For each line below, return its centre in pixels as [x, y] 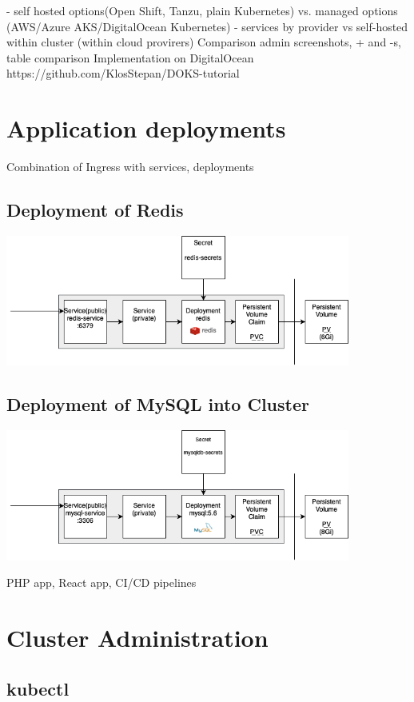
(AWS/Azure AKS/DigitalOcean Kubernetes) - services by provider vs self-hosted [207, 26]
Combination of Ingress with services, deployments [130, 167]
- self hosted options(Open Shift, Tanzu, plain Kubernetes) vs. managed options [202, 10]
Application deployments [146, 128]
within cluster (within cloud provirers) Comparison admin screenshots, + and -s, [204, 42]
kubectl [38, 688]
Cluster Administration [137, 638]
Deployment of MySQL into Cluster [158, 404]
